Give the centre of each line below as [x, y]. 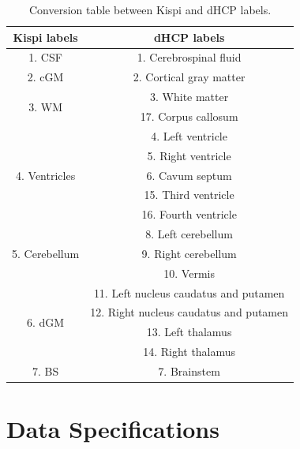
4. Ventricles [46, 175]
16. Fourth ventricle [189, 214]
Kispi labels [45, 37]
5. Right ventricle [189, 155]
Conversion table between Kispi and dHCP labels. [150, 9]
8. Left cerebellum [189, 234]
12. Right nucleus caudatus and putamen [189, 312]
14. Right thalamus [189, 352]
